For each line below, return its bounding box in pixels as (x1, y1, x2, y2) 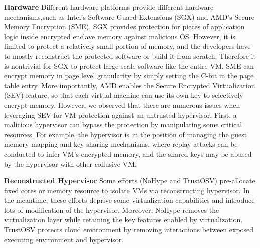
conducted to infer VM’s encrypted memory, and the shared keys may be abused (4, 148, 252, 159)
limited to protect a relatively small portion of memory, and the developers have (4, 41, 251, 51)
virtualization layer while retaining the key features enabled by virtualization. (4, 214, 243, 225)
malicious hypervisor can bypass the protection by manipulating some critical (4, 119, 242, 130)
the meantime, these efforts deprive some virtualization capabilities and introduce (4, 195, 255, 205)
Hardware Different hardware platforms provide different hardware (4, 2, 214, 12)
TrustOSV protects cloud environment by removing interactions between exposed (4, 224, 254, 235)
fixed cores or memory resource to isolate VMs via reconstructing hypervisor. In (4, 185, 250, 195)
